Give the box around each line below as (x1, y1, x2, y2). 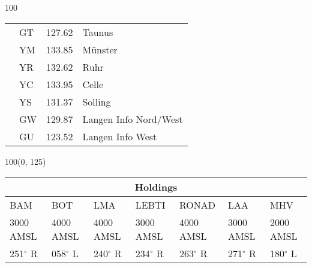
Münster (82, 42, 118, 56)
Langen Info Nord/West (82, 112, 183, 126)
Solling (82, 94, 111, 109)
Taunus (82, 25, 113, 39)
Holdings (134, 180, 178, 194)
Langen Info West (82, 129, 157, 143)
